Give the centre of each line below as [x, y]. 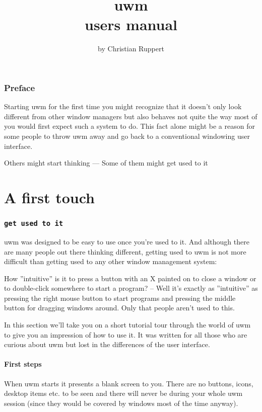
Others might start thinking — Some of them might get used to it [106, 163]
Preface [20, 87]
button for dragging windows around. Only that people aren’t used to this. [119, 308]
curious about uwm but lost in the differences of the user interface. [107, 344]
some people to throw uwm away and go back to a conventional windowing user [127, 136]
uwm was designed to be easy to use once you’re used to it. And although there [127, 241]
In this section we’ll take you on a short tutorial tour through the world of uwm [127, 325]
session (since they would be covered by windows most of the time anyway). [121, 403]
